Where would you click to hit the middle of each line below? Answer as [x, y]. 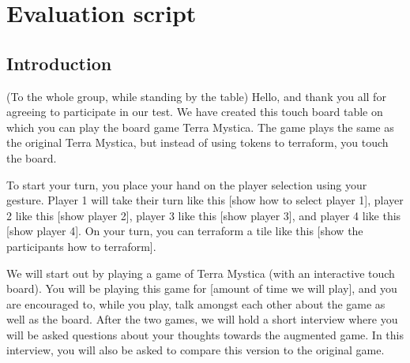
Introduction [59, 63]
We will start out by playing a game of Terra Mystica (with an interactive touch [201, 273]
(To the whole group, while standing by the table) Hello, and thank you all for [196, 96]
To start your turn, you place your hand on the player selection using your [187, 184]
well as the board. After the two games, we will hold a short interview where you [202, 319]
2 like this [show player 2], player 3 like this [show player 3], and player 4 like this [204, 215]
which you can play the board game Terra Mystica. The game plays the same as [200, 127]
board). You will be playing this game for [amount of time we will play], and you [202, 288]
